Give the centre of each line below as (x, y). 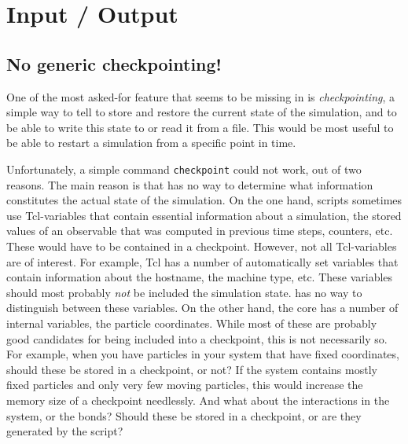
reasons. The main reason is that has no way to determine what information (190, 184)
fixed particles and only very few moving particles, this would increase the (185, 385)
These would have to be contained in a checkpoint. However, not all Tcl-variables (202, 246)
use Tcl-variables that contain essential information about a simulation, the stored (204, 215)
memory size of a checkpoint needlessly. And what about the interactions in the (198, 400)
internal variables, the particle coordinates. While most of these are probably (192, 323)
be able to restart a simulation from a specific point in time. (151, 143)
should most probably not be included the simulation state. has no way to (184, 292)
